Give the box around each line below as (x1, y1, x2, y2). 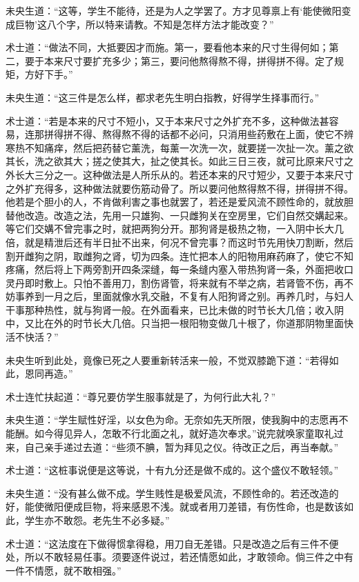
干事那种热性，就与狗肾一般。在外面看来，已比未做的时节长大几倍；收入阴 (6, 302, 344, 317)
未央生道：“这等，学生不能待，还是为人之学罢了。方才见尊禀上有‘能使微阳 (6, 3, 342, 17)
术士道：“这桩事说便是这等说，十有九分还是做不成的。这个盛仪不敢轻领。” (6, 463, 339, 477)
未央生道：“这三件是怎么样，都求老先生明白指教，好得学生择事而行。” (6, 90, 320, 104)
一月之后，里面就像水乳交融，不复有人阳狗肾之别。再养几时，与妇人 (43, 289, 353, 303)
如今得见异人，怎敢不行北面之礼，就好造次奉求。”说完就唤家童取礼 (34, 426, 334, 441)
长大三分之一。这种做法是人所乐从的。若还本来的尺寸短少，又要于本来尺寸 (14, 167, 353, 181)
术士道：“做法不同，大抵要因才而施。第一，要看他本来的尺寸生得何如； (6, 40, 329, 54)
